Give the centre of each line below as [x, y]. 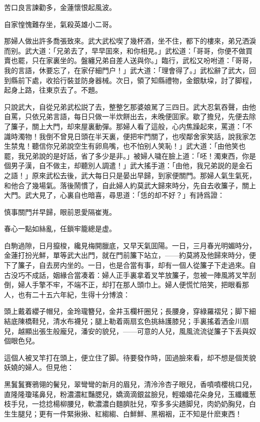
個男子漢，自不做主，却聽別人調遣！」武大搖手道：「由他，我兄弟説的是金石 [128, 165]
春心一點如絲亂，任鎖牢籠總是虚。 [60, 229]
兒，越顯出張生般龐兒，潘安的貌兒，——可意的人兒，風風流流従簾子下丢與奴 [130, 331]
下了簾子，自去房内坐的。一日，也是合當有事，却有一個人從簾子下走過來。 [126, 265]
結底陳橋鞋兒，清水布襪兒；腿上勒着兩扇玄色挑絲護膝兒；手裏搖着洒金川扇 [126, 321]
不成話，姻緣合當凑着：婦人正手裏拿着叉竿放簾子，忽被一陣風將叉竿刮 [140, 275]
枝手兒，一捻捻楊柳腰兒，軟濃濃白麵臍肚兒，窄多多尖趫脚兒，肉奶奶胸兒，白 [130, 404]
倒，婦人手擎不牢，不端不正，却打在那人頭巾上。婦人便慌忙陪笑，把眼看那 [126, 285]
